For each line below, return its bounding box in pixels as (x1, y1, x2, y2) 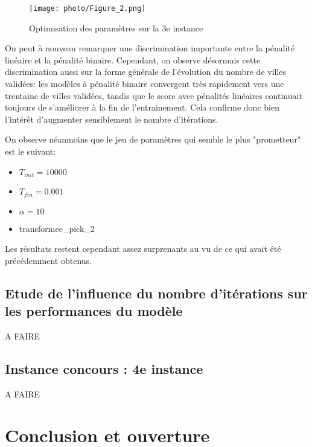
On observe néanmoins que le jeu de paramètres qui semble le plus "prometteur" (5, 133, 301, 146)
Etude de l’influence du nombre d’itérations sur (5, 283, 308, 302)
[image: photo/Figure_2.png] (29, 4, 146, 13)
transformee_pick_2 (19, 222, 95, 234)
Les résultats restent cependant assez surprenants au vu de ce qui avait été (5, 242, 281, 255)
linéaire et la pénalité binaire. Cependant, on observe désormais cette (5, 53, 261, 66)
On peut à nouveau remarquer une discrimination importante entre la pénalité (5, 42, 295, 54)
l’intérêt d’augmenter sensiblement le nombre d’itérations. (5, 112, 218, 125)
